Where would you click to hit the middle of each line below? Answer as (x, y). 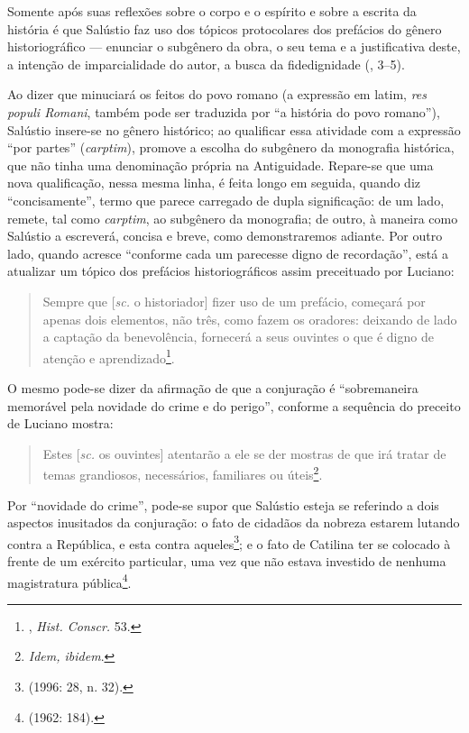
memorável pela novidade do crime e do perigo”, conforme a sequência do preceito (234, 405)
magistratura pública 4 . (69, 581)
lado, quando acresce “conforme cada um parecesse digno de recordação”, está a (228, 253)
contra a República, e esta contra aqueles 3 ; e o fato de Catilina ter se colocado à (229, 542)
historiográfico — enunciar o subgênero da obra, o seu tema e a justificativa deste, (234, 46)
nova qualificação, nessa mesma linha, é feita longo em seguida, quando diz (214, 183)
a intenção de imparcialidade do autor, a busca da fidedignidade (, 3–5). (206, 64)
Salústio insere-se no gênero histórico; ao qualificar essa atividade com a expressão (234, 129)
